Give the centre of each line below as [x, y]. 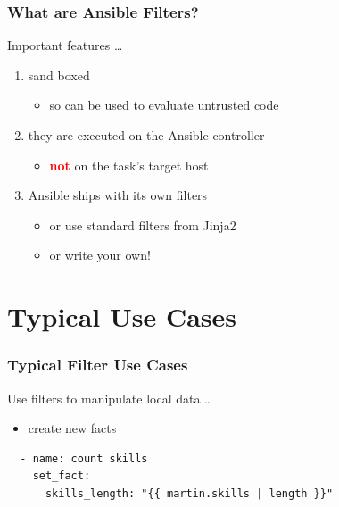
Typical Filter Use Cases [98, 365]
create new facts [72, 428]
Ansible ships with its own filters [118, 195]
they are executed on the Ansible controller [146, 135]
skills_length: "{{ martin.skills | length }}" [189, 493]
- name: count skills [84, 458]
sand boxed [59, 75]
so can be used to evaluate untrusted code [164, 105]
